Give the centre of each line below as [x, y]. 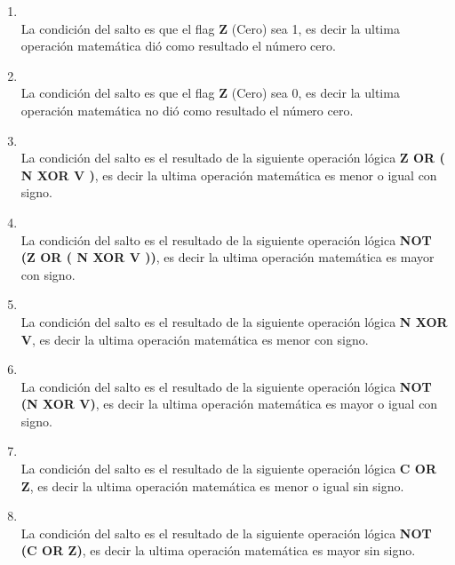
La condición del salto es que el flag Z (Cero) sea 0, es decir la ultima [210, 93]
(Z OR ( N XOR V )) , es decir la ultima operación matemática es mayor [227, 257]
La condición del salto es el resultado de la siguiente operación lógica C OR [228, 469]
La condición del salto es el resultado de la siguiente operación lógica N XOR [234, 321]
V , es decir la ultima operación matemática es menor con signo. [195, 339]
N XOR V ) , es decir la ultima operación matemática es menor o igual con [229, 175]
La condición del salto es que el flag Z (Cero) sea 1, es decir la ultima [210, 28]
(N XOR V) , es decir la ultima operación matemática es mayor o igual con [229, 404]
